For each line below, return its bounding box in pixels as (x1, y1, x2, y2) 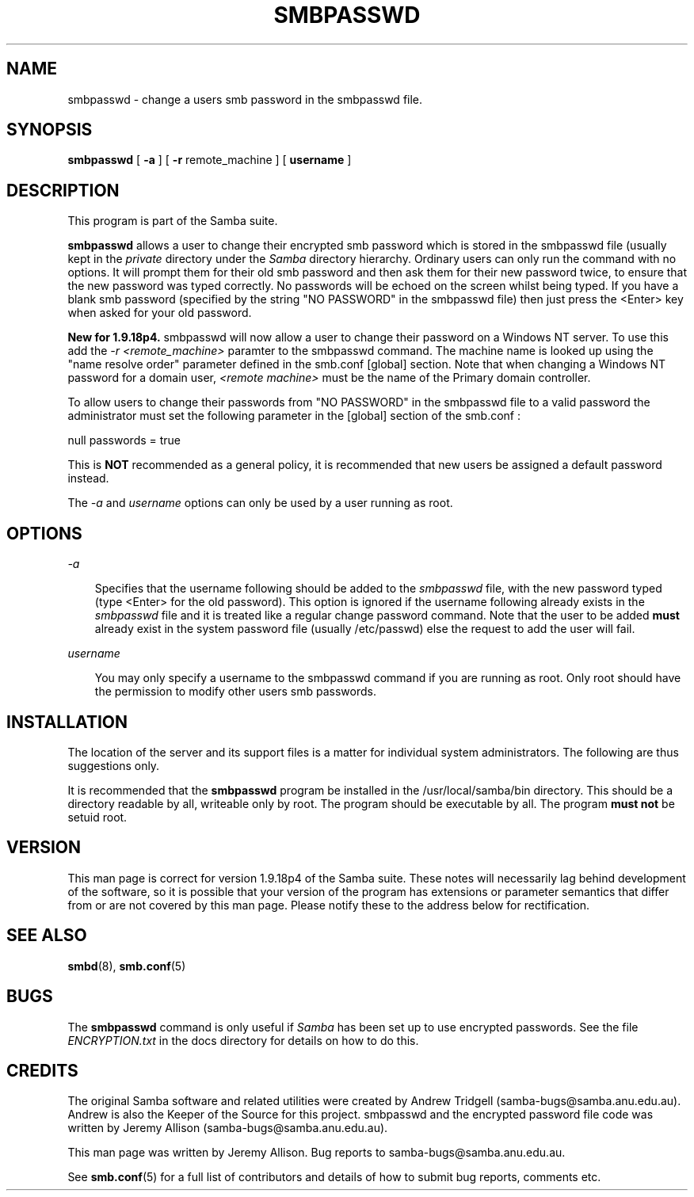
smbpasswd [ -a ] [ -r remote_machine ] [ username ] (67, 153, 352, 167)
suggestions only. (67, 758, 160, 772)
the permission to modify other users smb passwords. (94, 684, 376, 699)
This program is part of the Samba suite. (67, 214, 278, 228)
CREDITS (6, 1060, 78, 1081)
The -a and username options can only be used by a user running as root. (67, 496, 453, 510)
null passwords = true (67, 433, 181, 448)
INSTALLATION (6, 711, 128, 732)
